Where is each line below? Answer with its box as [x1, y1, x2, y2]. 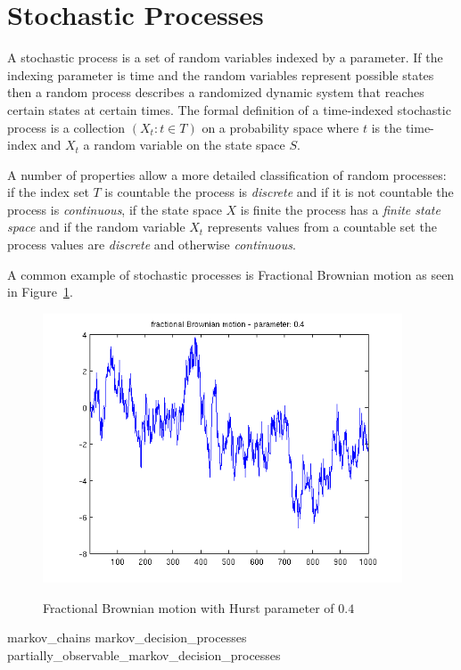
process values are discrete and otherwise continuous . [7, 235, 296, 254]
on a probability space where [202, 118, 359, 136]
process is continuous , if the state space [7, 200, 222, 218]
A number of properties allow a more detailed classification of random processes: [7, 165, 447, 184]
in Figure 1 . [7, 282, 73, 301]
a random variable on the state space [83, 135, 285, 154]
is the [371, 118, 402, 136]
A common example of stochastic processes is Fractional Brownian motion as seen [7, 265, 455, 283]
